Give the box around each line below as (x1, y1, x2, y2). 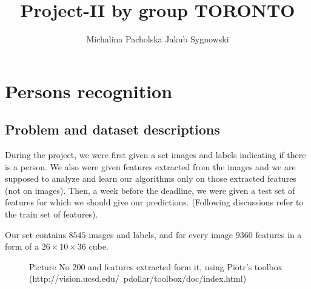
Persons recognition (5, 78, 173, 103)
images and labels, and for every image (89, 228, 233, 241)
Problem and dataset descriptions (5, 120, 220, 139)
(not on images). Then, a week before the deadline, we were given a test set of (5, 184, 295, 196)
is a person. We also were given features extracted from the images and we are (5, 160, 296, 173)
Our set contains (5, 228, 66, 241)
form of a (5, 240, 39, 253)
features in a (255, 228, 302, 241)
